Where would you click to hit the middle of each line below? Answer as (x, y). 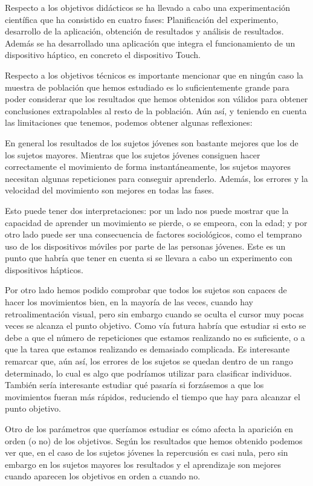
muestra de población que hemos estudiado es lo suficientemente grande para (147, 87)
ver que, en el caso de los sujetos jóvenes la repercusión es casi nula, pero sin (147, 452)
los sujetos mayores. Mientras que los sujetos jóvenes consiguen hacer (133, 154)
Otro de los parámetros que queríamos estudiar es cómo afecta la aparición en (149, 429)
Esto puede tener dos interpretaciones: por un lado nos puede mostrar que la (147, 210)
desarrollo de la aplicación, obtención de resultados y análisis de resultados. (144, 31)
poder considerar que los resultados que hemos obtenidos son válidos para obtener (156, 99)
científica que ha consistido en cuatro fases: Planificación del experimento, (142, 19)
